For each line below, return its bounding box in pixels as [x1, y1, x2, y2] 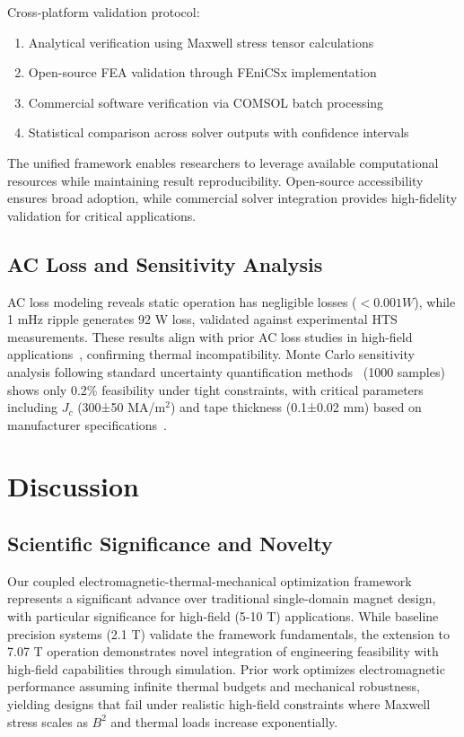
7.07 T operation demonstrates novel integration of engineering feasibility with [7, 642, 439, 661]
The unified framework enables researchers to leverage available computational [7, 153, 439, 171]
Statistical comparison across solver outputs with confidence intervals [28, 123, 409, 142]
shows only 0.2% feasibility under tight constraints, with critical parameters [7, 380, 424, 399]
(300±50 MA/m [77, 398, 166, 417]
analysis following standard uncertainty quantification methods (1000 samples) [7, 362, 445, 381]
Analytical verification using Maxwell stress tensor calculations [28, 32, 374, 51]
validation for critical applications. [7, 206, 197, 224]
